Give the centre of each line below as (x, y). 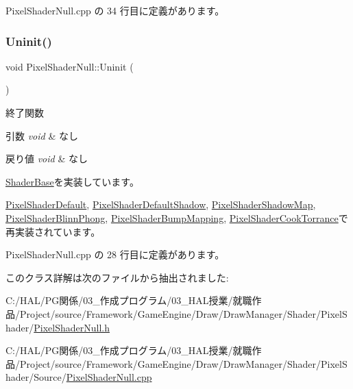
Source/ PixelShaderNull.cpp (93, 377)
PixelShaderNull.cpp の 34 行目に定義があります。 (115, 10)
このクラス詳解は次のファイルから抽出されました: (117, 277)
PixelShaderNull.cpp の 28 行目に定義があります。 (115, 254)
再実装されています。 (53, 231)
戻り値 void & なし (47, 159)
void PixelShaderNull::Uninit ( (70, 66)
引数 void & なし (42, 135)
